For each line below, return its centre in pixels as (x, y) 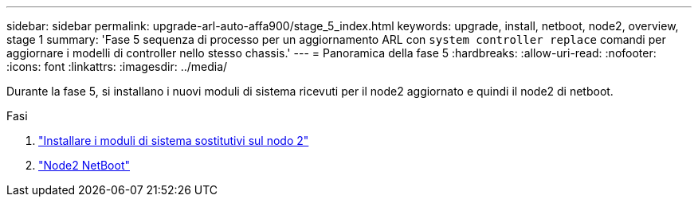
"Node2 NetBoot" (84, 165)
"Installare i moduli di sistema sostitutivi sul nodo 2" (174, 141)
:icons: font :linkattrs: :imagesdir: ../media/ (117, 66)
